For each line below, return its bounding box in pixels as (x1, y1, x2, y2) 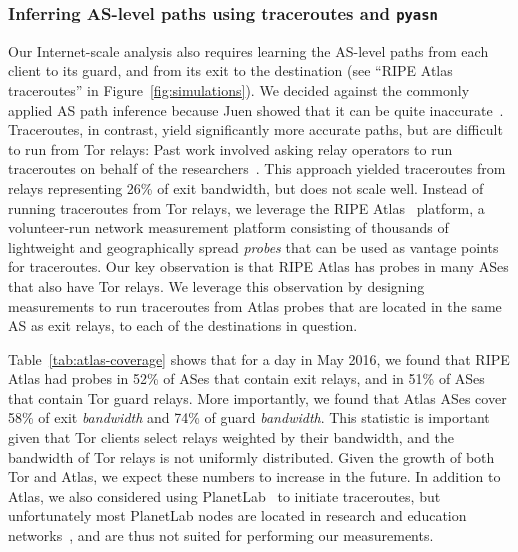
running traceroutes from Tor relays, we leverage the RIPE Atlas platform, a (8, 197, 485, 218)
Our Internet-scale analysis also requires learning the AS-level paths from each (8, 40, 489, 61)
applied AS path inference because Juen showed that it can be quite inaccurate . (8, 99, 504, 120)
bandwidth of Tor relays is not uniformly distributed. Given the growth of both (8, 446, 495, 467)
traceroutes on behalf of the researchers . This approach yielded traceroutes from (8, 158, 506, 179)
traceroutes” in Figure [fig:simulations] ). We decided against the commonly (8, 79, 470, 100)
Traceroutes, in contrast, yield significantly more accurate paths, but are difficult (8, 119, 503, 140)
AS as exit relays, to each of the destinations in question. (8, 315, 358, 336)
